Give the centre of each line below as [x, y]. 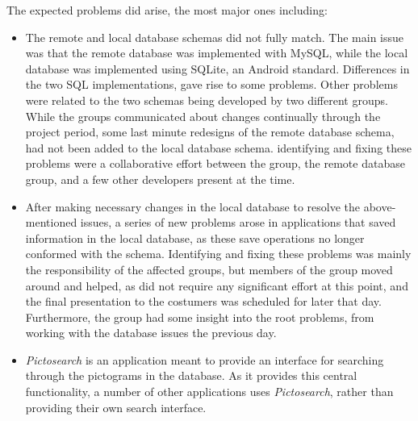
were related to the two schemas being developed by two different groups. [207, 100]
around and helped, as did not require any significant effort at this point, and [217, 285]
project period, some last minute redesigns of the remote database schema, [210, 132]
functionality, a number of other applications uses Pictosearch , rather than [209, 392]
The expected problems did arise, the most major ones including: [167, 10]
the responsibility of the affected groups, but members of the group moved [209, 269]
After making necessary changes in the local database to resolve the [193, 206]
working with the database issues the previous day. [151, 333]
